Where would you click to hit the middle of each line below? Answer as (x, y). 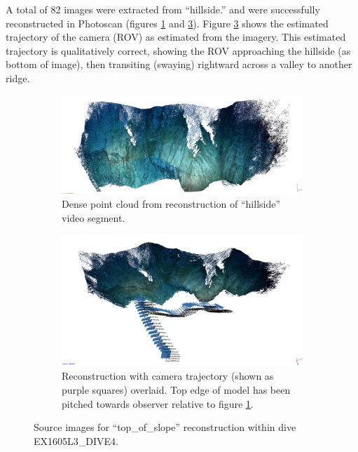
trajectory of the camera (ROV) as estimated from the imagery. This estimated (176, 37)
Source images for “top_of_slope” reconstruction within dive (165, 427)
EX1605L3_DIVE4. (76, 440)
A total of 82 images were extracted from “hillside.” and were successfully (163, 9)
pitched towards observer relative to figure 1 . (158, 403)
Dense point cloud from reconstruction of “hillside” (171, 203)
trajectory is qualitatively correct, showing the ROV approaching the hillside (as (178, 50)
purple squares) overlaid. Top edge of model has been (176, 390)
